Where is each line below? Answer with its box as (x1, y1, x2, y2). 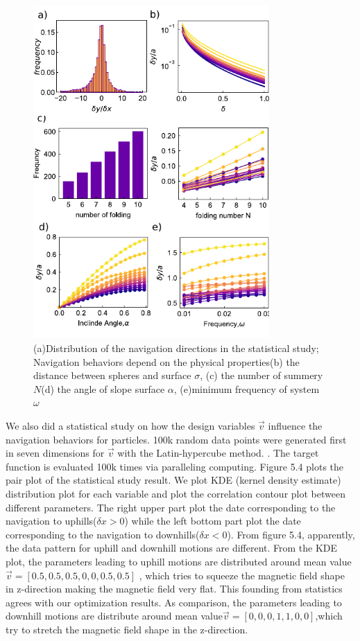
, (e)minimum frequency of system (173, 381, 320, 396)
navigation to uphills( (6, 513, 97, 528)
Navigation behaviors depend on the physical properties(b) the (33, 354, 300, 369)
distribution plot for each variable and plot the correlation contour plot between (6, 486, 345, 500)
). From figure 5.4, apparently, (227, 527, 355, 541)
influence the (268, 418, 323, 432)
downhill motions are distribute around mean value (6, 608, 223, 623)
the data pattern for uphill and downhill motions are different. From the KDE (6, 541, 338, 555)
